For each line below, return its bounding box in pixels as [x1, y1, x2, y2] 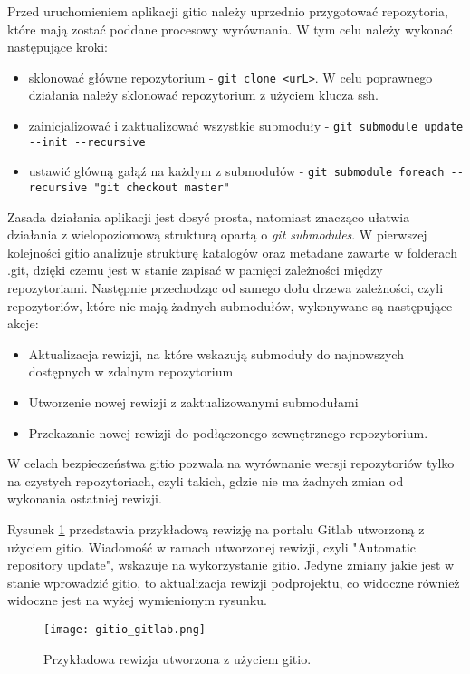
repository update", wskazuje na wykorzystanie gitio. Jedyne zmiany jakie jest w [7, 555, 455, 574]
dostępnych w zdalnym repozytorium [28, 362, 234, 381]
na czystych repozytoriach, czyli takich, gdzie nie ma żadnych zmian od [7, 471, 404, 490]
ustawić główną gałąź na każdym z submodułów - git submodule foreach [28, 161, 445, 181]
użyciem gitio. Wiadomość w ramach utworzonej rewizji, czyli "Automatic [7, 537, 417, 556]
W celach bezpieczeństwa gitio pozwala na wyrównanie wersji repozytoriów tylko [7, 454, 455, 473]
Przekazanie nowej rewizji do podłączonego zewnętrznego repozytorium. [28, 423, 428, 442]
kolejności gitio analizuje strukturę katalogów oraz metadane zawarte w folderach [7, 242, 457, 261]
